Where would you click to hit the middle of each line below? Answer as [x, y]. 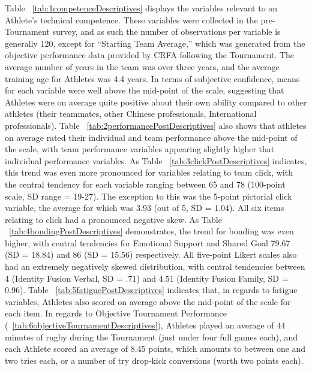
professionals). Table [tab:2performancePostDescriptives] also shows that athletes [156, 125]
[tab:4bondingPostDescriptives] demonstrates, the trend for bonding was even [151, 231]
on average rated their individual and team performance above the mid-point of [151, 137]
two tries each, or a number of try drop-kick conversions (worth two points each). [154, 360]
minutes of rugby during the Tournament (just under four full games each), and [151, 337]
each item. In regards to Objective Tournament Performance [116, 313]
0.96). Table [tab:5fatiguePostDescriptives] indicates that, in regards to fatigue [151, 290]
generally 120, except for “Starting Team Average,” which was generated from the [155, 43]
